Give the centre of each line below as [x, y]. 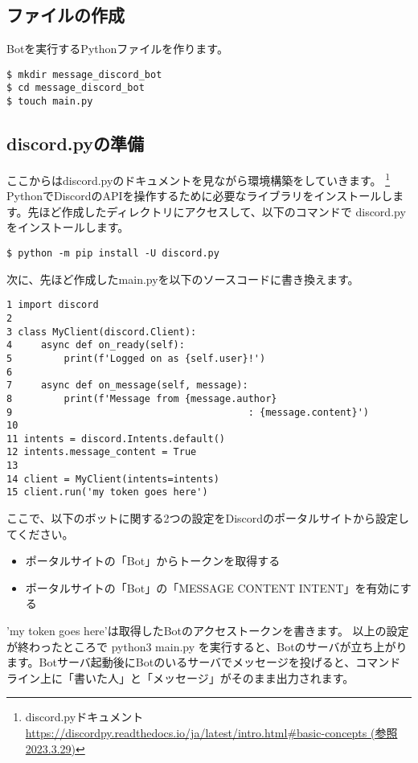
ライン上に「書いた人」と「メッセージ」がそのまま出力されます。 [180, 677]
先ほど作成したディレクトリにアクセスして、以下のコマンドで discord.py [217, 211]
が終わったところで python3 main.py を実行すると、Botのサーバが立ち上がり [207, 646]
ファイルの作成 [66, 15]
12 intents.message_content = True [102, 452]
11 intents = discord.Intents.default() [116, 439]
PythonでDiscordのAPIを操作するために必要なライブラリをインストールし [200, 196]
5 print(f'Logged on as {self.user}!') [136, 358]
